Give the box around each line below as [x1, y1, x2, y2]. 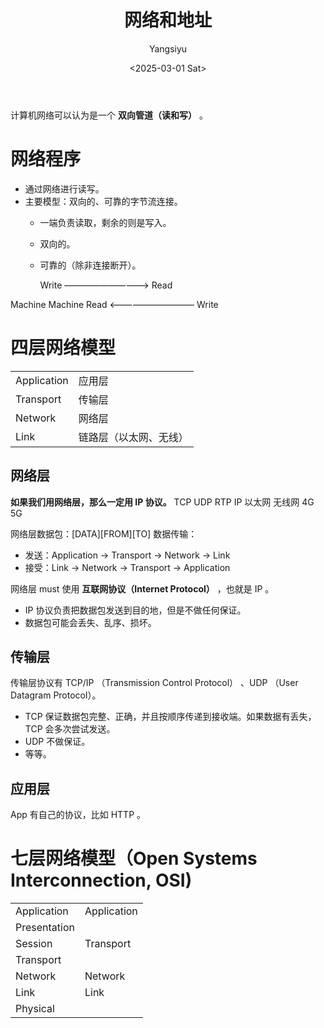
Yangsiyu [148, 42, 188, 55]
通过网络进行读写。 [24, 182, 105, 195]
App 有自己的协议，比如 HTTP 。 [10, 809, 147, 821]
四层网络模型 [10, 337, 117, 360]
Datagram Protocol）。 [10, 689, 102, 701]
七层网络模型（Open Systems [10, 847, 258, 870]
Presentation [15, 921, 75, 935]
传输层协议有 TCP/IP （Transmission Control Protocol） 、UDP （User [10, 677, 299, 689]
